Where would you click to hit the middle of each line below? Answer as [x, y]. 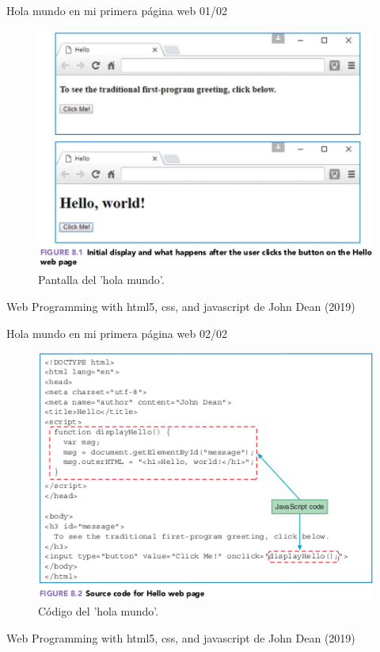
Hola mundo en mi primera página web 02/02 [117, 333]
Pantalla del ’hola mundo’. [101, 280]
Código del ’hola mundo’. [99, 611]
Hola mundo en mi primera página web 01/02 [117, 10]
